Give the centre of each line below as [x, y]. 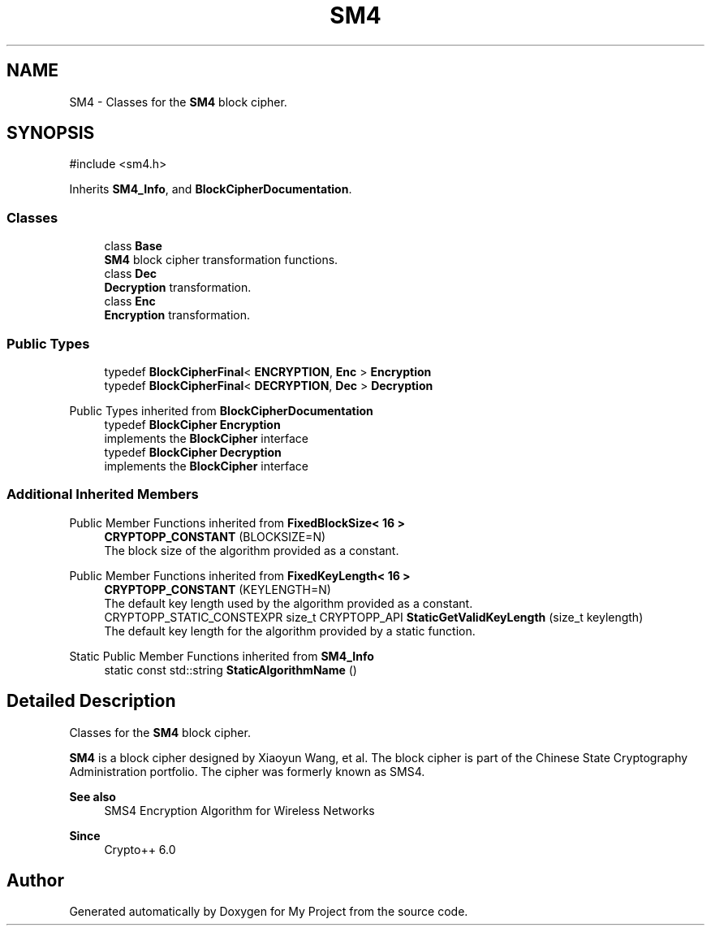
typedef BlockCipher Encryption [192, 424]
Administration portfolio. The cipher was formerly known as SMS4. [247, 771]
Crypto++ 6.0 [140, 849]
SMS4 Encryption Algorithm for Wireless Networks [239, 810]
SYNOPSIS [51, 133]
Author [35, 880]
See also [93, 796]
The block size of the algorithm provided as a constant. [252, 550]
